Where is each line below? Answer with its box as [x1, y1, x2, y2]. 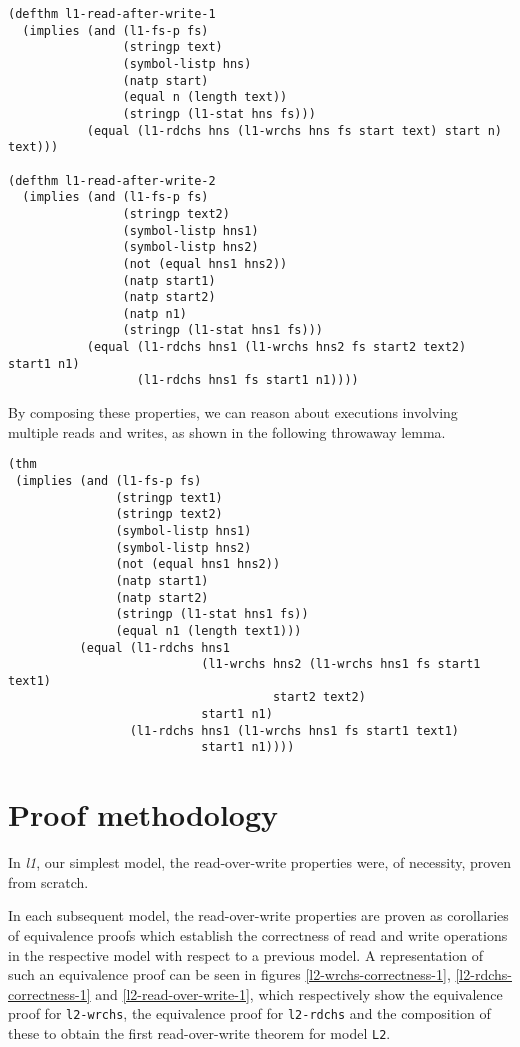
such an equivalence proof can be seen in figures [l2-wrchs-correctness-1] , [8, 964, 451, 985]
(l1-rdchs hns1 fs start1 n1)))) [136, 373, 359, 388]
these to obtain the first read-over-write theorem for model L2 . [8, 1023, 391, 1044]
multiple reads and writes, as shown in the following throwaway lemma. [8, 421, 446, 442]
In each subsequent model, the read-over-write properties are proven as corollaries [8, 905, 509, 926]
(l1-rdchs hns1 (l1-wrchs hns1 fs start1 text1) [129, 723, 460, 738]
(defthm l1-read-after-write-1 [8, 7, 216, 21]
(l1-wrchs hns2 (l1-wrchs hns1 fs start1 [201, 657, 481, 672]
